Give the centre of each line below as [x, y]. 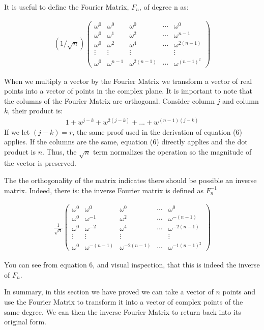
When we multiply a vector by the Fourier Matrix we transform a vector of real [128, 81]
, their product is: [35, 111]
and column [241, 100]
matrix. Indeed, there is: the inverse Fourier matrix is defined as [104, 190]
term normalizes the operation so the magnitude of [172, 151]
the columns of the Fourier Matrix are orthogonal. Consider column [110, 100]
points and [239, 292]
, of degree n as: [164, 7]
